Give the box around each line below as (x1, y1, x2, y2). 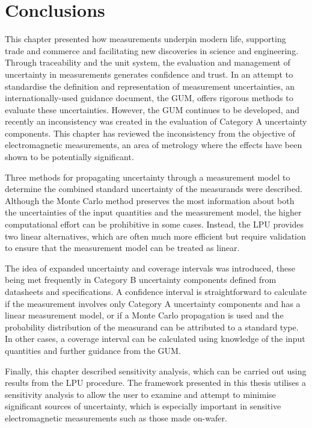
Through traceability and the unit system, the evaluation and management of (5, 56, 290, 69)
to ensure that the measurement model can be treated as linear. (5, 241, 240, 254)
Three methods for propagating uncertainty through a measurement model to (5, 170, 290, 183)
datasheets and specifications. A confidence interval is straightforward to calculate (5, 285, 307, 297)
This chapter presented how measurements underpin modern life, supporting (5, 33, 286, 45)
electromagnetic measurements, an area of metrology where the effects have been (5, 138, 302, 151)
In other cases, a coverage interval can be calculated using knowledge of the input (5, 332, 305, 345)
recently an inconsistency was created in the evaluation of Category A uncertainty (5, 115, 307, 128)
